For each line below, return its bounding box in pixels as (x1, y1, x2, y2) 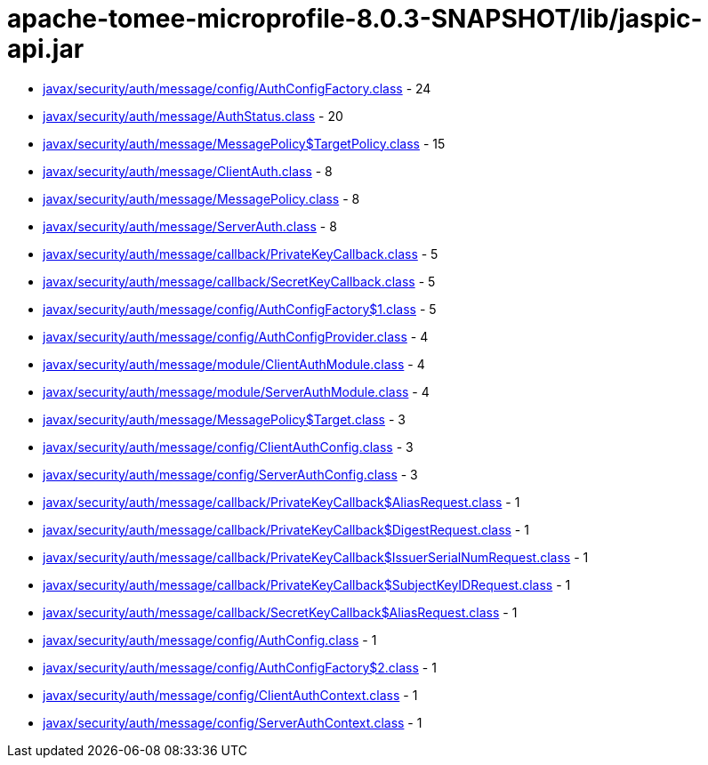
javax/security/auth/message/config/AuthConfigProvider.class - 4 (43, 328, 429, 344)
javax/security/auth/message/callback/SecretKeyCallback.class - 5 (43, 273, 436, 289)
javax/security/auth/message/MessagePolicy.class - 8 (43, 190, 360, 206)
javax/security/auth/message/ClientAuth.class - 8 (43, 163, 333, 179)
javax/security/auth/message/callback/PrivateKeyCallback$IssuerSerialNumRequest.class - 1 (43, 549, 589, 565)
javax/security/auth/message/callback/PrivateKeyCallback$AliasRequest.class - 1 (43, 494, 520, 510)
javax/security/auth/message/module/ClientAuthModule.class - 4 (43, 356, 425, 372)
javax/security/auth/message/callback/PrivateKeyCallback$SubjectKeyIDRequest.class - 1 (43, 576, 571, 592)
